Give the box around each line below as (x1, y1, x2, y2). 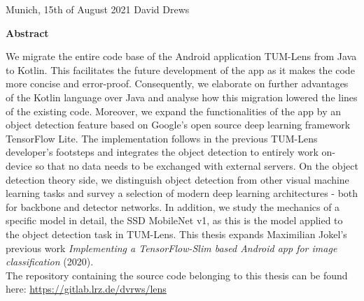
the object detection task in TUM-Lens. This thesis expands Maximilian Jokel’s (6, 226, 347, 241)
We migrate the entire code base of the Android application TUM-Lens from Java (6, 49, 357, 64)
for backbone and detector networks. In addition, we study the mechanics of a (6, 199, 340, 214)
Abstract (6, 25, 49, 40)
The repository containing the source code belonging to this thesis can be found (6, 267, 348, 282)
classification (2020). (6, 254, 94, 269)
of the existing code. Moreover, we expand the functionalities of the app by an (6, 103, 341, 118)
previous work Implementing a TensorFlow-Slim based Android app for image (6, 240, 337, 255)
